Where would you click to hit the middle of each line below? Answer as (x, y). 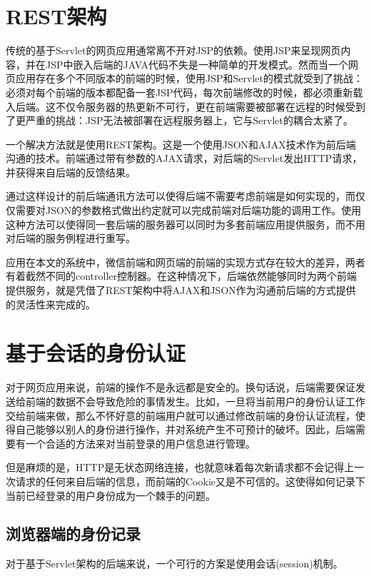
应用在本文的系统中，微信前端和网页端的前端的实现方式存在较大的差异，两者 (185, 262)
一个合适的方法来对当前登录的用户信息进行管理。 (140, 443)
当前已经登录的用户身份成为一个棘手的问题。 (111, 495)
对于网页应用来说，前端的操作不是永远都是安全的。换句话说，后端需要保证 (181, 387)
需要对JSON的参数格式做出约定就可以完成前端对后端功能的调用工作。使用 (188, 210)
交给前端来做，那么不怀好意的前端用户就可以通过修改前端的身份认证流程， (181, 415)
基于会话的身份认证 (96, 353)
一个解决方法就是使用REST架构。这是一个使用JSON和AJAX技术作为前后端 (181, 144)
